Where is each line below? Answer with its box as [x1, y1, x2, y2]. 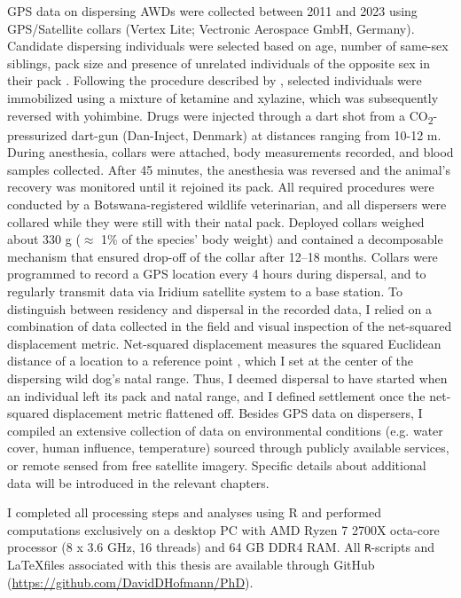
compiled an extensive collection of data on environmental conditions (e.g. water [7, 421, 443, 439]
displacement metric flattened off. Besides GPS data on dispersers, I [52, 404, 423, 422]
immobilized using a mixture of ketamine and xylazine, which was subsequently [7, 88, 439, 106]
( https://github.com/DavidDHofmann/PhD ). [7, 572, 254, 591]
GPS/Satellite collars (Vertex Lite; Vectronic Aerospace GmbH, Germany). [7, 19, 415, 37]
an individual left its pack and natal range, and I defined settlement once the [7, 386, 426, 405]
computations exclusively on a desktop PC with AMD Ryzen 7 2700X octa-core [7, 520, 440, 539]
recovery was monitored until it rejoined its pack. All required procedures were [7, 177, 434, 196]
